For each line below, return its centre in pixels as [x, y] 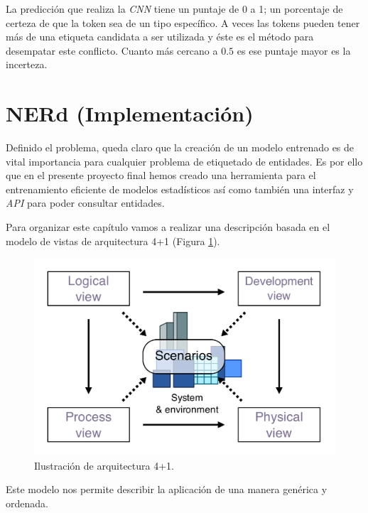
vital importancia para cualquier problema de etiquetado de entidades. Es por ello [184, 161]
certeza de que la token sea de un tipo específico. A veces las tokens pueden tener [183, 22]
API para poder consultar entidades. [85, 203]
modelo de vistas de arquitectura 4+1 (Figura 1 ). [113, 241]
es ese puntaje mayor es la [294, 50]
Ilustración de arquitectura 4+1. [104, 465]
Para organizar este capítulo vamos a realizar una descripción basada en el [168, 227]
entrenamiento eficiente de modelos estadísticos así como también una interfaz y [180, 189]
